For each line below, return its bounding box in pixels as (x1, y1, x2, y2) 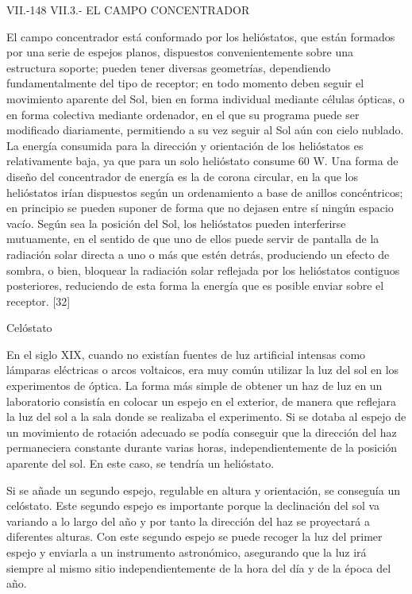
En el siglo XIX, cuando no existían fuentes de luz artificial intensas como (6, 345, 366, 362)
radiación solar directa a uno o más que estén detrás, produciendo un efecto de (6, 245, 390, 262)
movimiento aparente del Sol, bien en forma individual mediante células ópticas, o (6, 90, 405, 106)
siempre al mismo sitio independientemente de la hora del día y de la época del (6, 559, 391, 576)
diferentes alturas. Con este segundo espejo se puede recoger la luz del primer (6, 528, 383, 545)
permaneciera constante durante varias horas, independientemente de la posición (6, 439, 398, 456)
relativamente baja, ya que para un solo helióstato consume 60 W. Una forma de (6, 152, 399, 169)
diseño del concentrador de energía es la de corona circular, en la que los (6, 168, 358, 184)
